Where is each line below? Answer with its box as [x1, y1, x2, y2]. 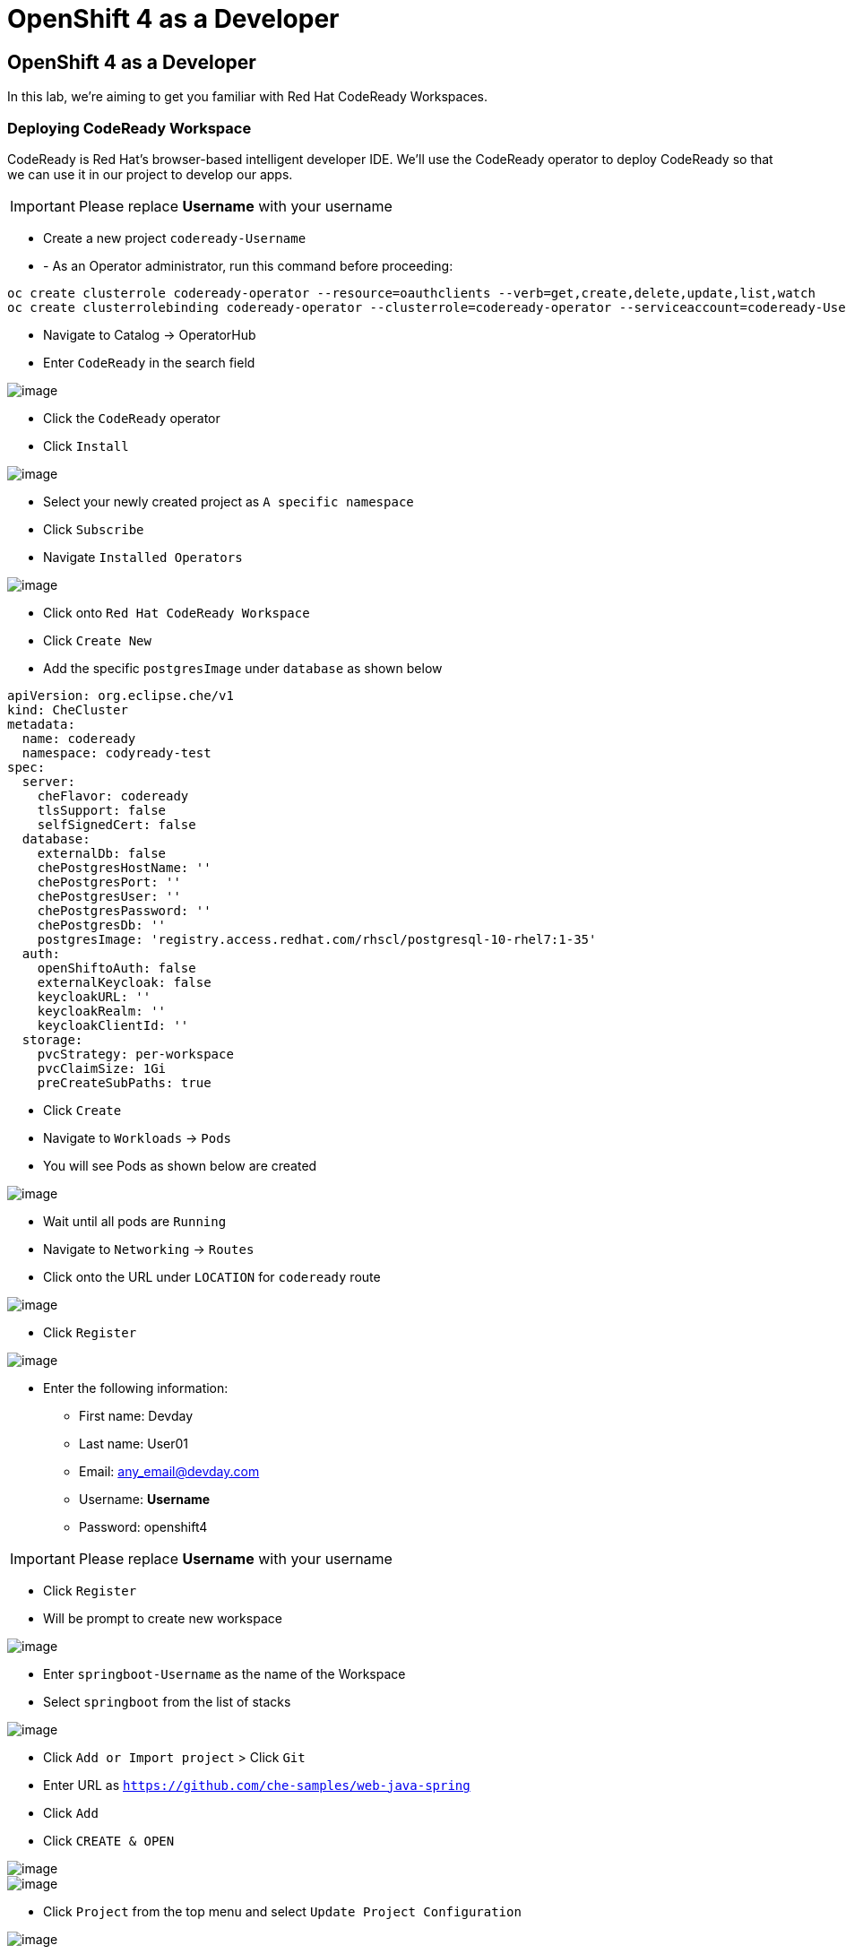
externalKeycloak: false [37, 974, 211, 990]
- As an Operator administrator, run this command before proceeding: [43, 257, 453, 273]
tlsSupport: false [37, 802, 167, 817]
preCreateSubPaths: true [37, 1075, 211, 1090]
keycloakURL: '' [37, 989, 151, 1004]
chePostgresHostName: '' [37, 860, 211, 875]
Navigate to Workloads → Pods [43, 1129, 232, 1146]
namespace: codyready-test [22, 745, 211, 760]
